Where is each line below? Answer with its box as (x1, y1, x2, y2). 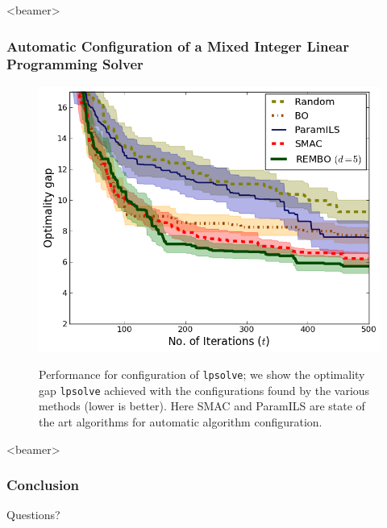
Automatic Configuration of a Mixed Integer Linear (6, 35, 349, 56)
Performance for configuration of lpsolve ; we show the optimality (39, 366, 365, 383)
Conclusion (6, 475, 79, 495)
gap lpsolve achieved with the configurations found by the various (39, 381, 370, 398)
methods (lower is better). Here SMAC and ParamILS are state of (39, 397, 365, 414)
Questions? (6, 506, 60, 523)
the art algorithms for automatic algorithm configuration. (39, 414, 322, 430)
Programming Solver (6, 54, 144, 74)
